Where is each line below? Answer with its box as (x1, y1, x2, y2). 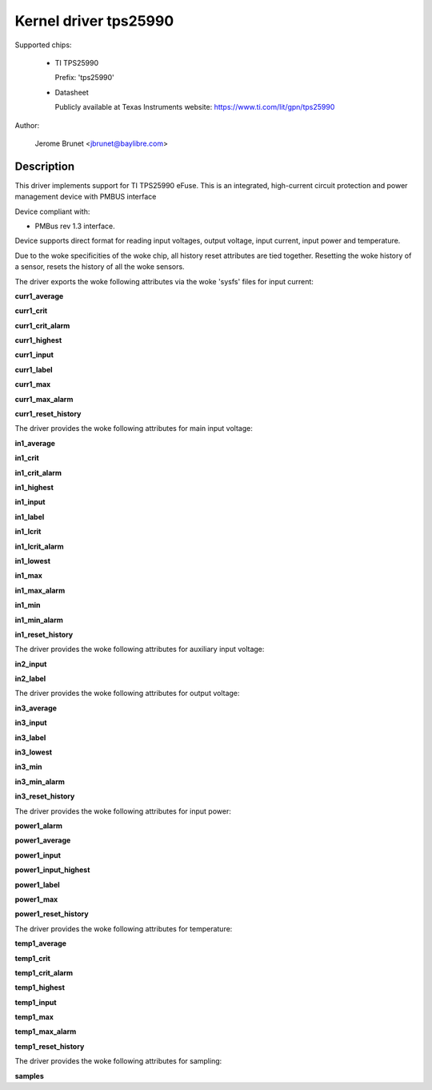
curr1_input (14, 350, 54, 360)
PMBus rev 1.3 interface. (34, 221, 115, 231)
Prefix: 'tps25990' (54, 73, 115, 82)
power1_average (14, 835, 71, 845)
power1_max (14, 894, 58, 904)
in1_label (14, 512, 45, 521)
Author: (14, 120, 40, 130)
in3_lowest (14, 747, 52, 757)
